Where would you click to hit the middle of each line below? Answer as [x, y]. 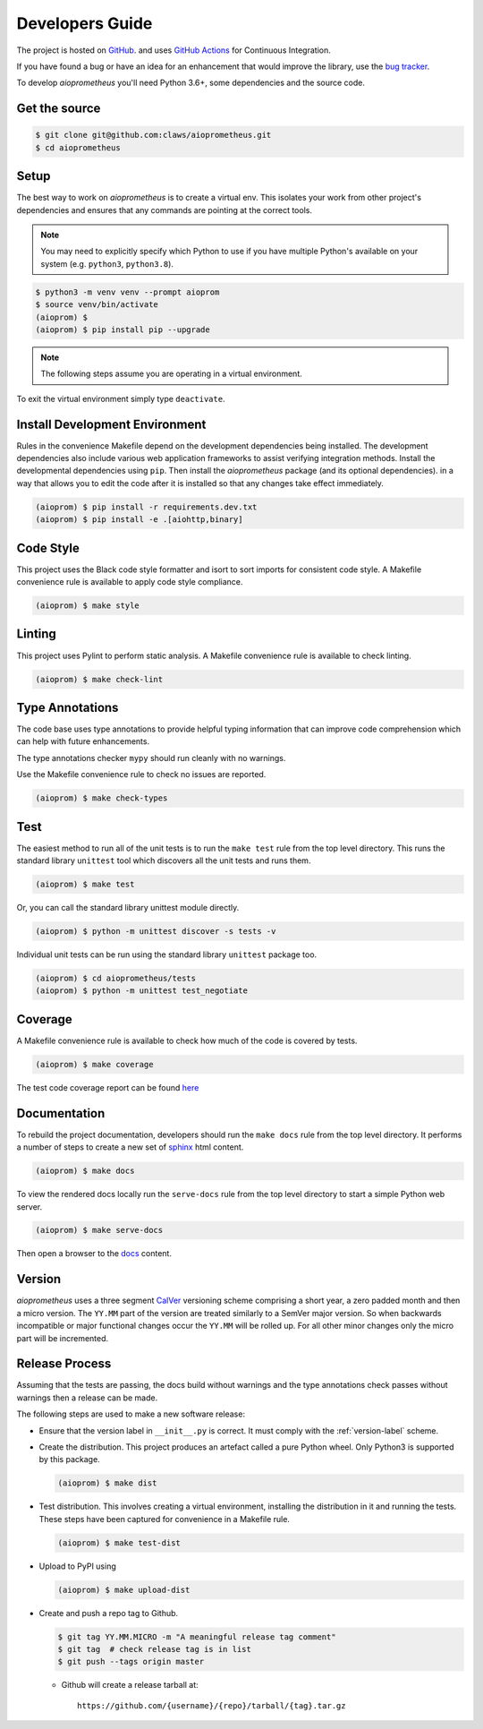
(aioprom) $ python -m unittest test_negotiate [141, 991]
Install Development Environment [111, 424]
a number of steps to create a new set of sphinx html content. [130, 1147]
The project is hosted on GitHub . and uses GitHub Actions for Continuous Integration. [174, 50]
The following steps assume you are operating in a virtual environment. [172, 374]
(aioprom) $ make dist [107, 1483]
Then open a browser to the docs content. [94, 1254]
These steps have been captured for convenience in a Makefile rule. [165, 1519]
